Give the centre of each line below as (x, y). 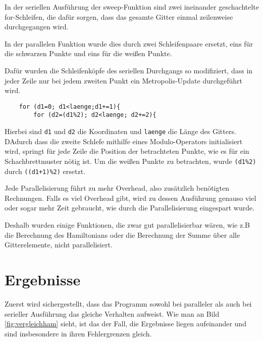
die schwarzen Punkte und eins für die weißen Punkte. (88, 53)
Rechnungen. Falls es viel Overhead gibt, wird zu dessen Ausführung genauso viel (130, 198)
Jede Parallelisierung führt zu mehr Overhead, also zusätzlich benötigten (117, 188)
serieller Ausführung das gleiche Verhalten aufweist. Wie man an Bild (112, 313)
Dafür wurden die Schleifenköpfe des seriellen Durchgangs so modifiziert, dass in (129, 70)
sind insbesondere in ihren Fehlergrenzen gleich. (78, 333)
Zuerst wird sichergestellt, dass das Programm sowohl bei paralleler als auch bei (128, 303)
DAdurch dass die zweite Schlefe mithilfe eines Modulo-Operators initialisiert (124, 141)
